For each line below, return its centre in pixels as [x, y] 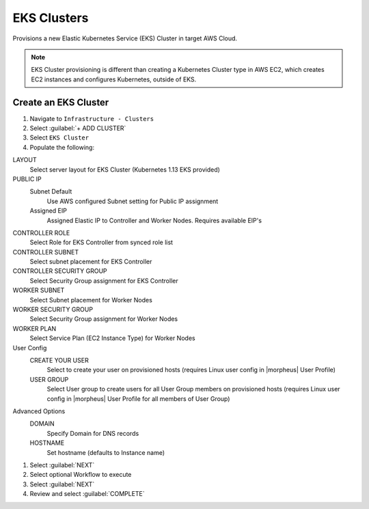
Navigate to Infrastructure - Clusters [92, 118]
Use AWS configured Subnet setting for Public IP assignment [133, 201]
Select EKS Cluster [59, 138]
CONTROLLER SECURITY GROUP [60, 271]
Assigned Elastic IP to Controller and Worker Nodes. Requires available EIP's [154, 220]
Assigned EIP [49, 211]
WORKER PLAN [35, 328]
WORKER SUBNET [39, 290]
